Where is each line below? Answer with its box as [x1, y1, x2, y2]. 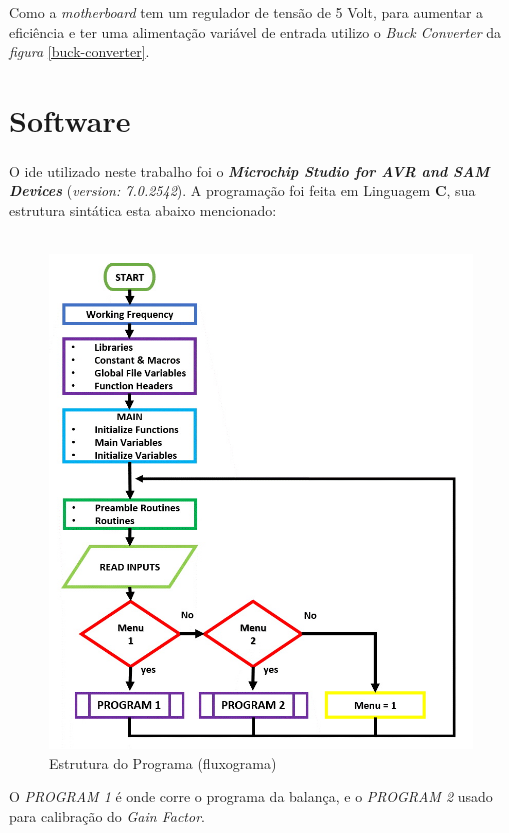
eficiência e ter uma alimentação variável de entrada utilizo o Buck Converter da [9, 21, 502, 42]
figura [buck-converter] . [9, 41, 150, 62]
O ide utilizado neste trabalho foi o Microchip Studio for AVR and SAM [9, 160, 490, 181]
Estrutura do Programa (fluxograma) [49, 752, 277, 773]
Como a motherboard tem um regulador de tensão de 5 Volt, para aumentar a [9, 2, 484, 22]
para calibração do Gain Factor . [9, 805, 205, 826]
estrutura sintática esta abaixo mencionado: [9, 199, 277, 220]
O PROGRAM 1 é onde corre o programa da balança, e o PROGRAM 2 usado [9, 786, 493, 807]
